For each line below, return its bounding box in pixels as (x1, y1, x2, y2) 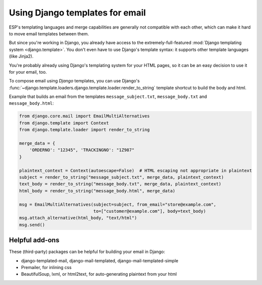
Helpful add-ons (9, 236, 60, 244)
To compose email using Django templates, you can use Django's (9, 78, 140, 84)
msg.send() (19, 222, 45, 227)
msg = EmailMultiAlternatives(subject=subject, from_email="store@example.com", (19, 202, 216, 207)
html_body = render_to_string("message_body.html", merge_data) (19, 188, 176, 193)
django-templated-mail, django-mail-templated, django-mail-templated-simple (21, 257, 179, 264)
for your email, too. (9, 69, 47, 75)
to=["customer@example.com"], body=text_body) (93, 208, 206, 214)
